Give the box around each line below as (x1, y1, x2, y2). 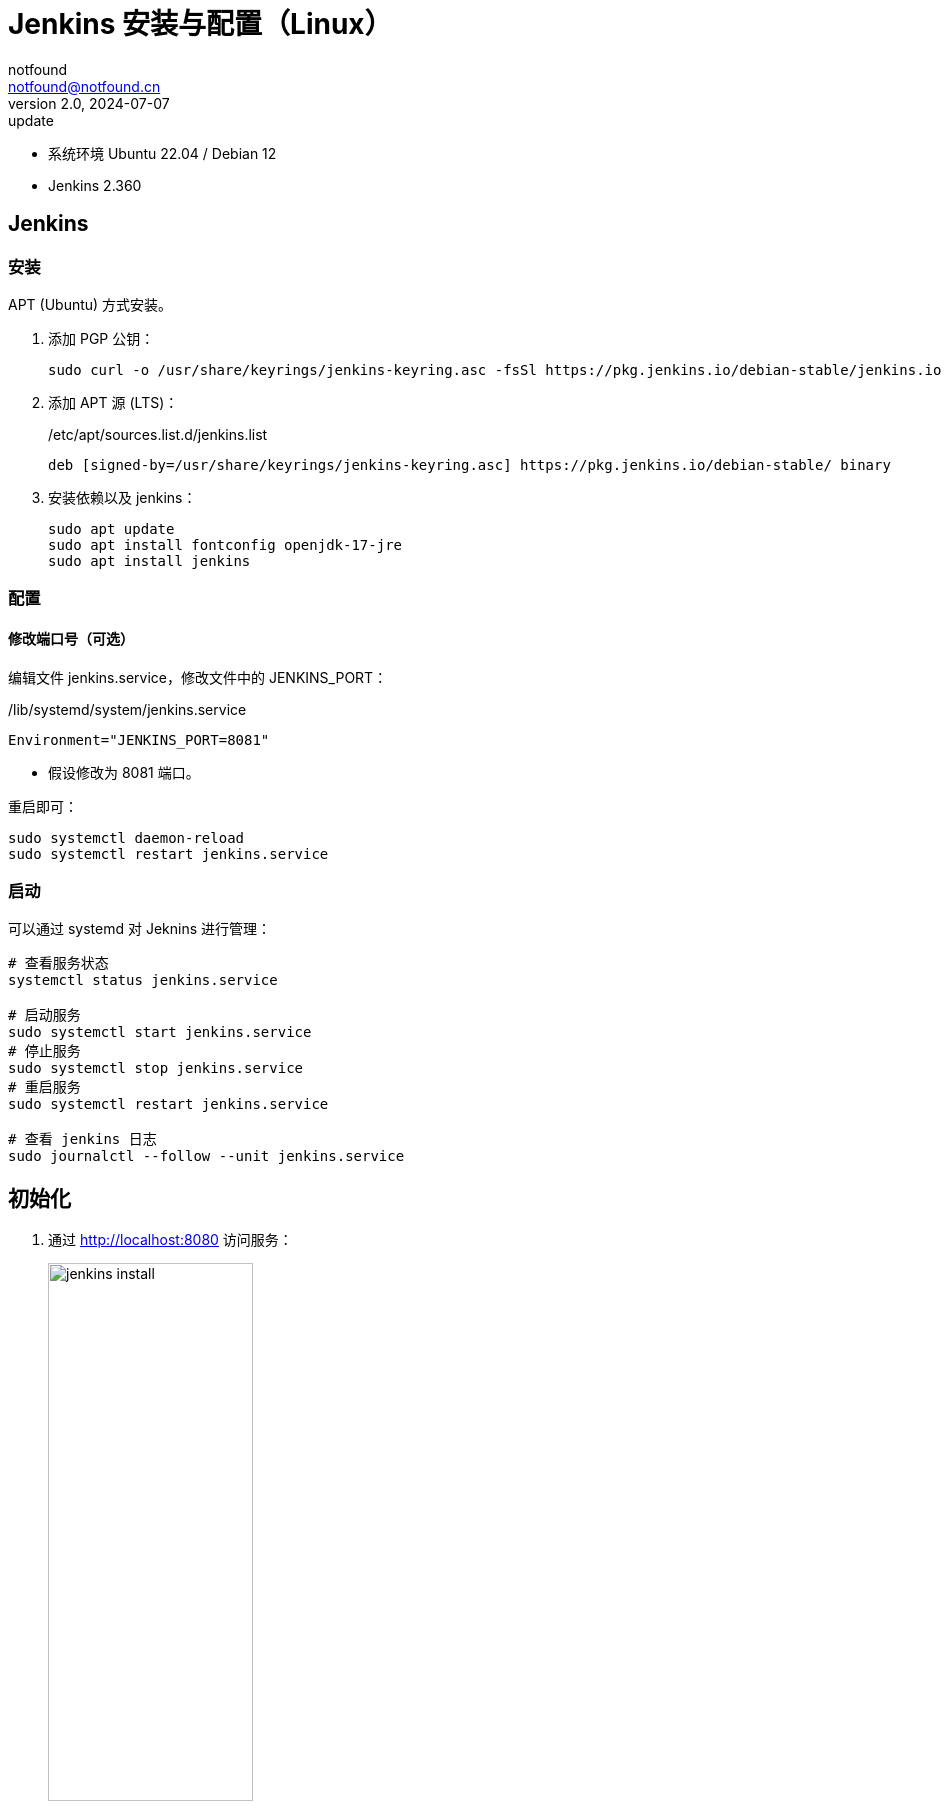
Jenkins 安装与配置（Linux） (8, 7, 393, 41)
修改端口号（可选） (8, 629, 134, 647)
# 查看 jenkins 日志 (8, 1131, 157, 1148)
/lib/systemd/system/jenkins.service (8, 700, 247, 718)
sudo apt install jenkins (48, 552, 251, 569)
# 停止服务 (8, 1043, 81, 1060)
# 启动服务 (8, 1007, 81, 1024)
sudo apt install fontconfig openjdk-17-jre (48, 536, 403, 553)
